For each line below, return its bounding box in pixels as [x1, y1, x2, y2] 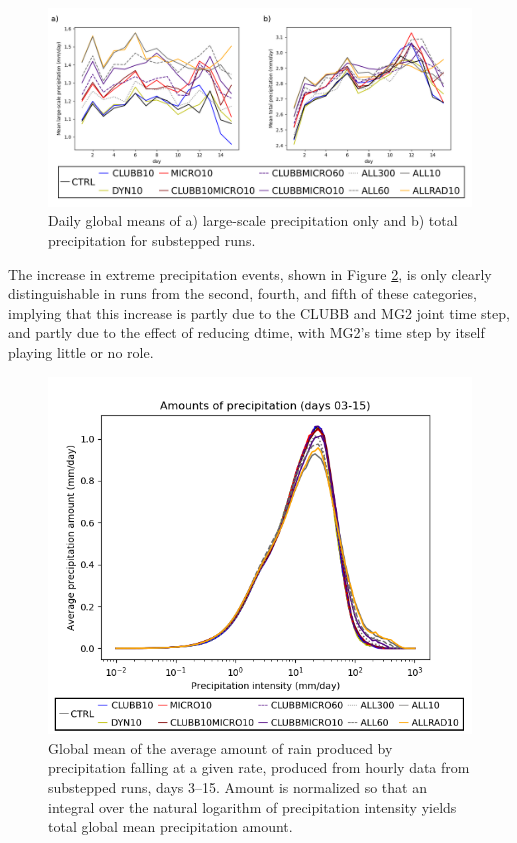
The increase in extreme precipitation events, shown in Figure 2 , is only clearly [8, 263, 492, 284]
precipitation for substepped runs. [48, 229, 256, 250]
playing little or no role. [8, 341, 154, 362]
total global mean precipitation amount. [48, 816, 293, 837]
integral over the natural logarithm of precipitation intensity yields [48, 796, 457, 817]
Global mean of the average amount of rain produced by [48, 737, 393, 758]
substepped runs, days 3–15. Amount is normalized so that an [48, 777, 427, 798]
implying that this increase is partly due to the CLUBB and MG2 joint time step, [8, 302, 510, 323]
